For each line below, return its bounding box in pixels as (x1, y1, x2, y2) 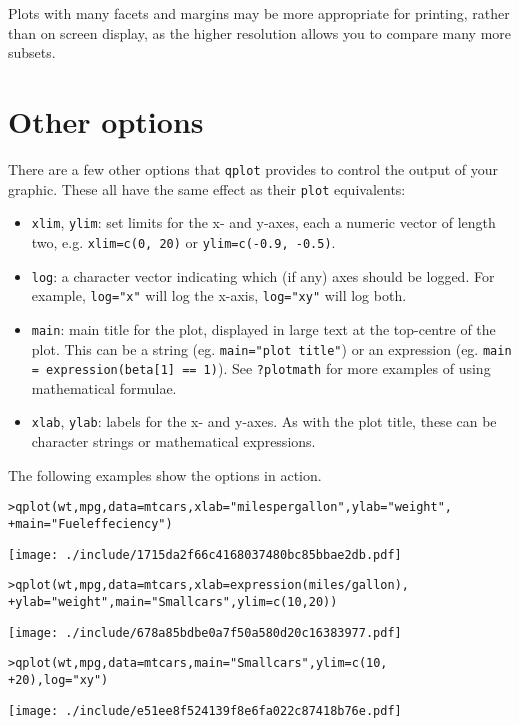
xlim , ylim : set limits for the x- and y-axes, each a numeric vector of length (31, 212, 496, 233)
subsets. (8, 42, 56, 63)
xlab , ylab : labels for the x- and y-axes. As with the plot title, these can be (31, 411, 497, 432)
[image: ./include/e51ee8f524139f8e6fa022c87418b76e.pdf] (8, 703, 402, 718)
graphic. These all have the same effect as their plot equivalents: (8, 178, 406, 199)
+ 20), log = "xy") (8, 672, 109, 687)
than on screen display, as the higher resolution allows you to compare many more (8, 22, 512, 43)
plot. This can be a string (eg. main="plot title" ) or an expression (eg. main (31, 338, 512, 359)
